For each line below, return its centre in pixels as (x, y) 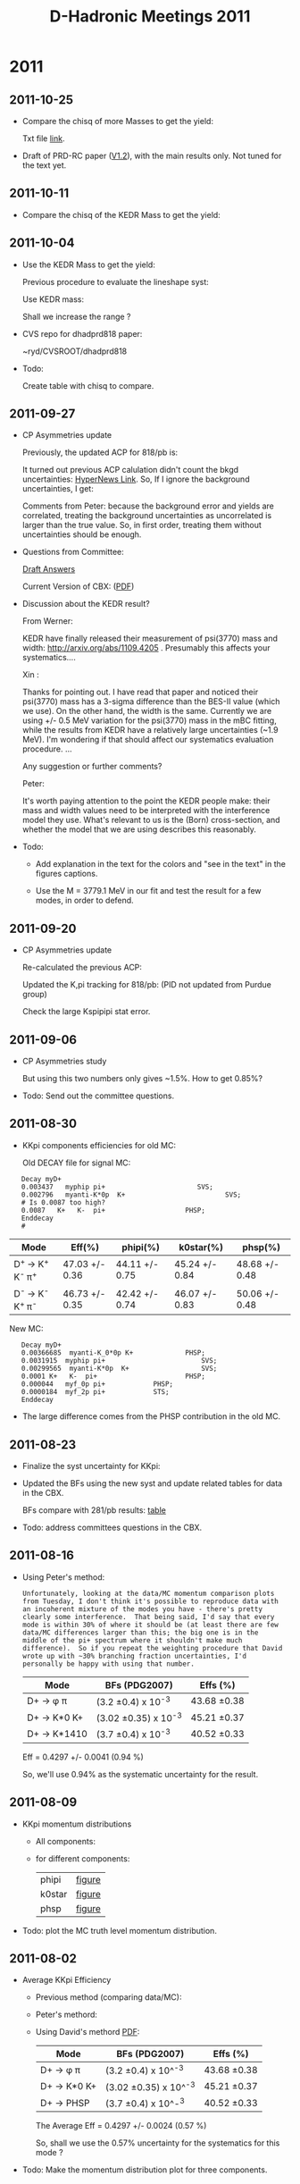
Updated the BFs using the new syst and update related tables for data (152, 1483)
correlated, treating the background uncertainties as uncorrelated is (147, 516)
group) (34, 995)
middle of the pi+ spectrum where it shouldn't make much (132, 1640)
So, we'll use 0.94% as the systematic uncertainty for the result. (140, 1774)
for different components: (83, 1858)
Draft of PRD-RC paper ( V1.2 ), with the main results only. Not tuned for (152, 155)
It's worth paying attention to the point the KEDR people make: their (146, 801)
